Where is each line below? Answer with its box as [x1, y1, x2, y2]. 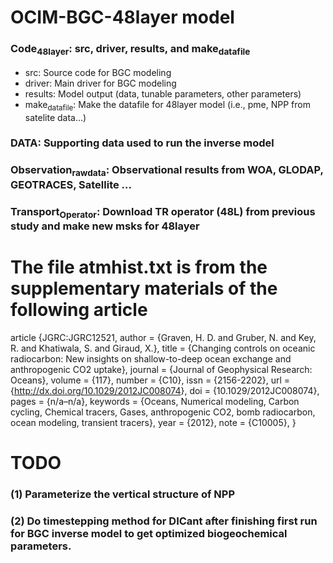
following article [10, 299, 148, 321]
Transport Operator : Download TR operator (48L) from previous [10, 204, 316, 220]
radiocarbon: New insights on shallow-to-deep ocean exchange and [10, 352, 292, 365]
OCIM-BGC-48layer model [10, 6, 235, 29]
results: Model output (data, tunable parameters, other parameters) [24, 87, 302, 100]
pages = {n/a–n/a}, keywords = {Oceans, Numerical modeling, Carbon [10, 395, 300, 407]
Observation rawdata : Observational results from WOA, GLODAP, [10, 163, 324, 179]
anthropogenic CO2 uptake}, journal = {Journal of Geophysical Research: [10, 363, 313, 375]
